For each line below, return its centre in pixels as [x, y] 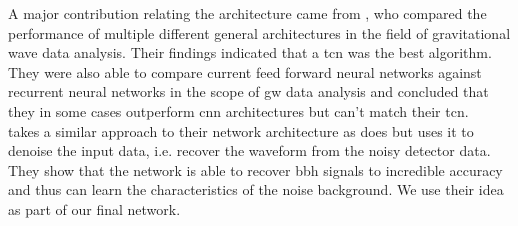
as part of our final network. [94, 208]
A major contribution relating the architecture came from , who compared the [247, 13]
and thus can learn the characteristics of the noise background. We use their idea [256, 189]
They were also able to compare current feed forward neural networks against [245, 71]
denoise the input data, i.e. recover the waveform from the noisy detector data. [249, 150]
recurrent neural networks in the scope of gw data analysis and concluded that [248, 91]
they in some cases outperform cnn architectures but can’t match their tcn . [238, 110]
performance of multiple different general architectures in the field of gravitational [259, 32]
